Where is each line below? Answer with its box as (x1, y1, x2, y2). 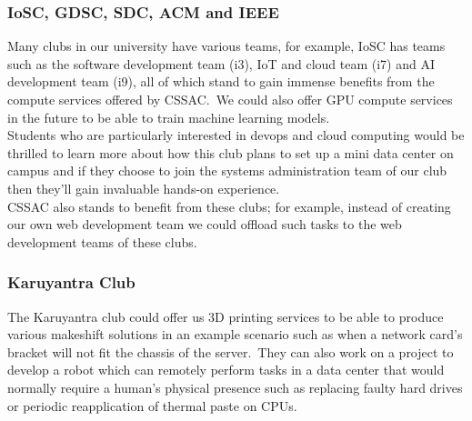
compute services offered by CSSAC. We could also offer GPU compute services (7, 90, 453, 108)
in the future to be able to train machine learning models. (7, 107, 330, 126)
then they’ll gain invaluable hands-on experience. (7, 178, 280, 197)
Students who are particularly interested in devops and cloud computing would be (7, 125, 465, 145)
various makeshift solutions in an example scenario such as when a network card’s (7, 325, 463, 344)
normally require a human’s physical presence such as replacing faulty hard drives (7, 377, 463, 396)
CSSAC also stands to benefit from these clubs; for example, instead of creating (7, 196, 451, 216)
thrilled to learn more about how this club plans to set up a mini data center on (7, 143, 454, 162)
